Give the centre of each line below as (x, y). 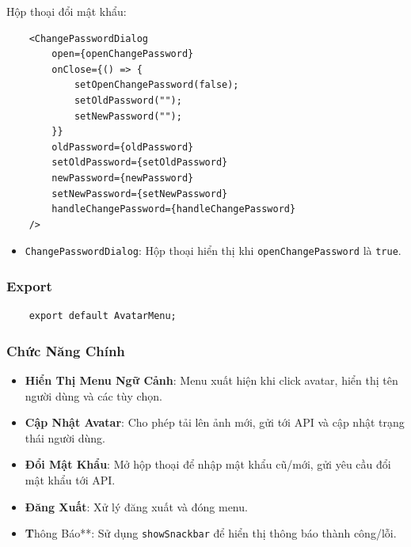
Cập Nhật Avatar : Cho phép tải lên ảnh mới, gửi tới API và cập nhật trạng (215, 422)
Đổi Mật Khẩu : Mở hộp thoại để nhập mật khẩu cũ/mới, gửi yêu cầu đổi (208, 464)
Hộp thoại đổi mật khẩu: (67, 11)
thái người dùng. (65, 437)
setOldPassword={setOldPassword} (140, 163)
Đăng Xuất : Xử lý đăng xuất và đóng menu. (136, 506)
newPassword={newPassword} (123, 178)
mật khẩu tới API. (70, 479)
